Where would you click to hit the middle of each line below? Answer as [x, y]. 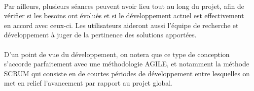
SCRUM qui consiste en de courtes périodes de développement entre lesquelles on [127, 73]
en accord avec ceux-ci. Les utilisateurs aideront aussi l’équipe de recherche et [121, 25]
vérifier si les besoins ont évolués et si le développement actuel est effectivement [124, 15]
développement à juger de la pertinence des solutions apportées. [100, 35]
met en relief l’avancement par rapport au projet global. [89, 83]
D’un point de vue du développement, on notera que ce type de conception [117, 54]
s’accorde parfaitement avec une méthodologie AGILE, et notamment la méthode [127, 64]
